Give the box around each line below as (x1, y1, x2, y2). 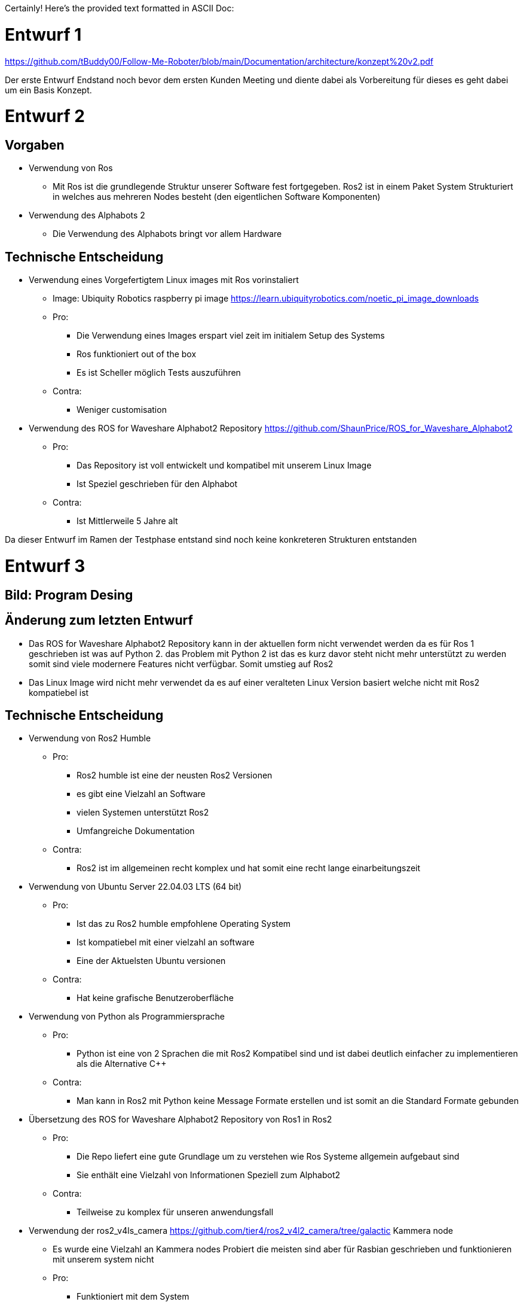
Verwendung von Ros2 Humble (29, 733, 151, 744)
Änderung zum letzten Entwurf (5, 613, 193, 628)
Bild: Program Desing (5, 587, 133, 603)
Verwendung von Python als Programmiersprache (29, 1011, 225, 1022)
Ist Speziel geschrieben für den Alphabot (77, 479, 238, 489)
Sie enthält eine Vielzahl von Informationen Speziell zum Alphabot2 (77, 1170, 341, 1181)
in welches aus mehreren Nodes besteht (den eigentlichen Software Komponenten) (53, 191, 381, 202)
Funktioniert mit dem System (77, 1291, 189, 1302)
